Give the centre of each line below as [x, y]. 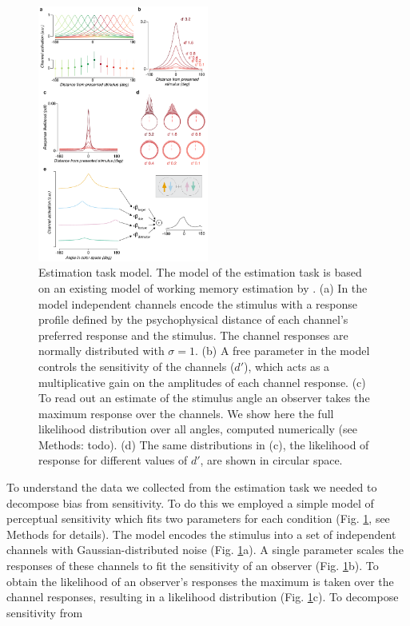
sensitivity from [45, 612]
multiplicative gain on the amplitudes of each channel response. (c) [202, 382]
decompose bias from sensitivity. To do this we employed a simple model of [190, 502]
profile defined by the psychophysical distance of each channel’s [193, 319]
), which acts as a [287, 366]
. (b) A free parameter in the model [283, 351]
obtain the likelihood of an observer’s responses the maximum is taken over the [200, 581]
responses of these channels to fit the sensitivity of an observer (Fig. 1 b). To [193, 566]
